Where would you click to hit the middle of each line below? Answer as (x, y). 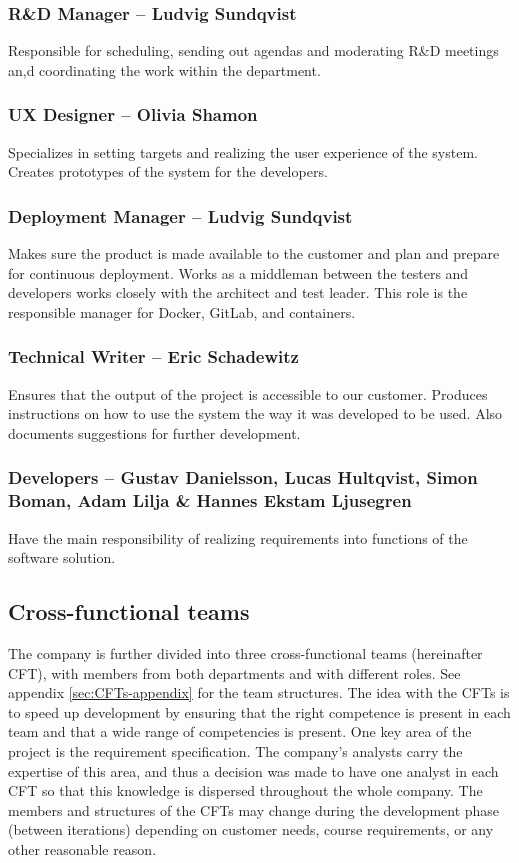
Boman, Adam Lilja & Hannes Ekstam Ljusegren (210, 500)
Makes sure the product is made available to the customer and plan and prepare (254, 253)
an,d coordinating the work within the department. (164, 69)
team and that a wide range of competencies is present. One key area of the (240, 731)
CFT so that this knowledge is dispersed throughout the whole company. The (245, 790)
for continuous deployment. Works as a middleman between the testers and (238, 272)
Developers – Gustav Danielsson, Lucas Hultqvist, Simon (243, 477)
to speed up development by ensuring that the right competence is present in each (259, 711)
